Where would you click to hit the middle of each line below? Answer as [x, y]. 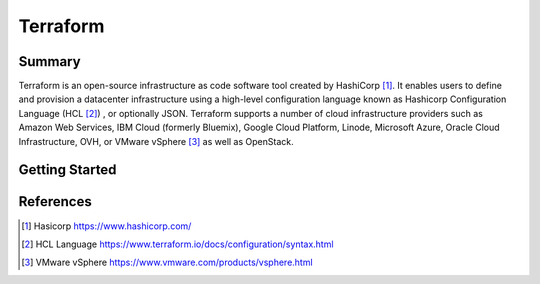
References [55, 201]
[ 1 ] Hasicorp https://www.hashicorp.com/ [106, 226]
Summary [49, 61]
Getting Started [67, 170]
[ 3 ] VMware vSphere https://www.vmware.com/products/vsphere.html [167, 262]
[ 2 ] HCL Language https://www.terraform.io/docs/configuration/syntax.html [177, 244]
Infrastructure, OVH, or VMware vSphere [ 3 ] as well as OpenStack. [156, 141]
